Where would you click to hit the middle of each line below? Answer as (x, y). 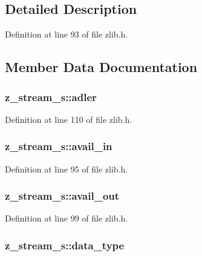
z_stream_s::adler (51, 97)
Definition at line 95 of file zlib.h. (67, 169)
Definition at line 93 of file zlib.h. (67, 34)
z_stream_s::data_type (65, 245)
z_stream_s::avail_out (62, 196)
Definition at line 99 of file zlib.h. (67, 218)
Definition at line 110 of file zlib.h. (69, 119)
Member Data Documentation (101, 67)
